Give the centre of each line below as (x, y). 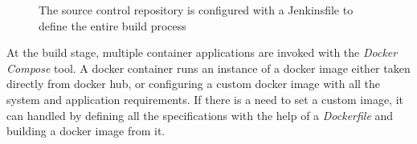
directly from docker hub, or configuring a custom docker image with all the (194, 84)
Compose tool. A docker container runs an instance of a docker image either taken (208, 68)
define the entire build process (112, 25)
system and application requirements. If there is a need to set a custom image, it (205, 99)
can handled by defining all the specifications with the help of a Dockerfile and (200, 115)
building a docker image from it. (86, 131)
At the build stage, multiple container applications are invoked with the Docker (202, 52)
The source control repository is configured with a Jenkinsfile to (196, 10)
